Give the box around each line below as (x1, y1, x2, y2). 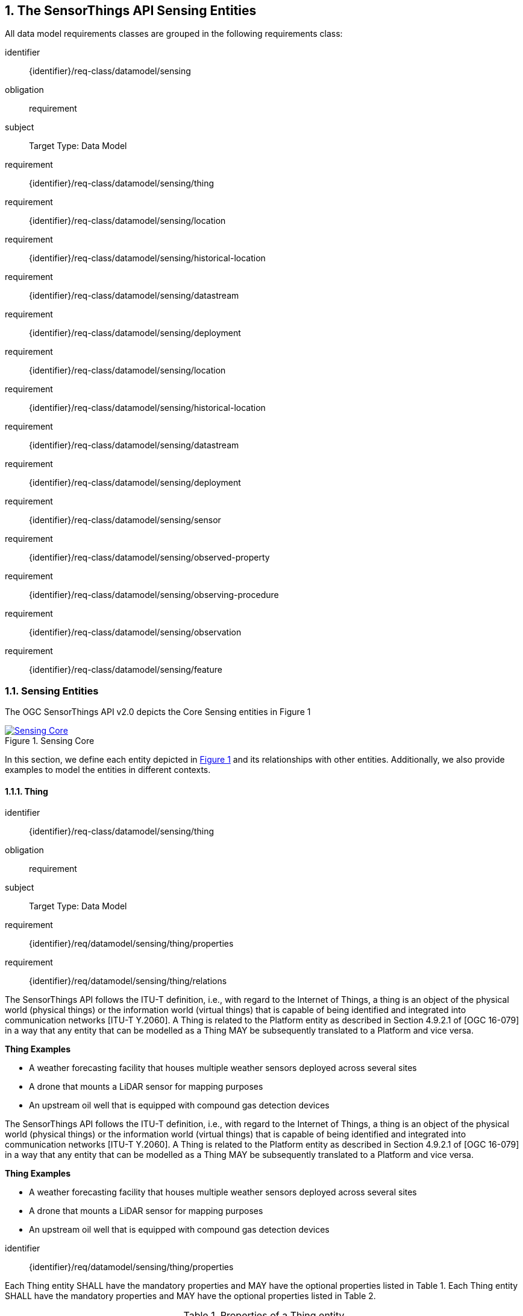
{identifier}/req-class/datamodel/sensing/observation (29, 627, 242, 638)
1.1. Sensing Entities (5, 684, 99, 697)
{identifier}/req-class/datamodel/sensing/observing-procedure (29, 590, 279, 600)
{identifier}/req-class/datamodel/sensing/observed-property (29, 552, 270, 563)
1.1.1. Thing (5, 786, 48, 796)
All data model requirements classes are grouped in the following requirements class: (5, 28, 343, 39)
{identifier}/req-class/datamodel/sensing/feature (29, 664, 222, 675)
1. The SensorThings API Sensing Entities (5, 3, 257, 18)
